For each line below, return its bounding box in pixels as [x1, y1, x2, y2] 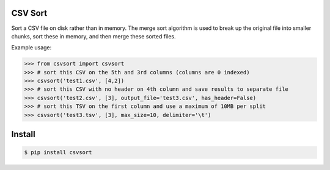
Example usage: [11, 44, 52, 51]
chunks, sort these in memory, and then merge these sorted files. [11, 32, 177, 40]
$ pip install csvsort [24, 149, 92, 156]
